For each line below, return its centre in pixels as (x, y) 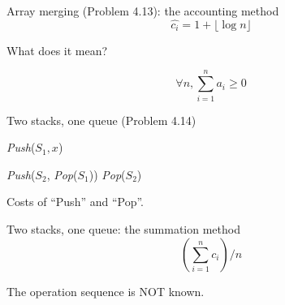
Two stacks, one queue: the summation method (123, 228)
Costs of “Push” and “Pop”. (76, 202)
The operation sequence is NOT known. (106, 291)
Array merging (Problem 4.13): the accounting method (143, 11)
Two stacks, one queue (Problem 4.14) (101, 120)
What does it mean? (57, 50)
